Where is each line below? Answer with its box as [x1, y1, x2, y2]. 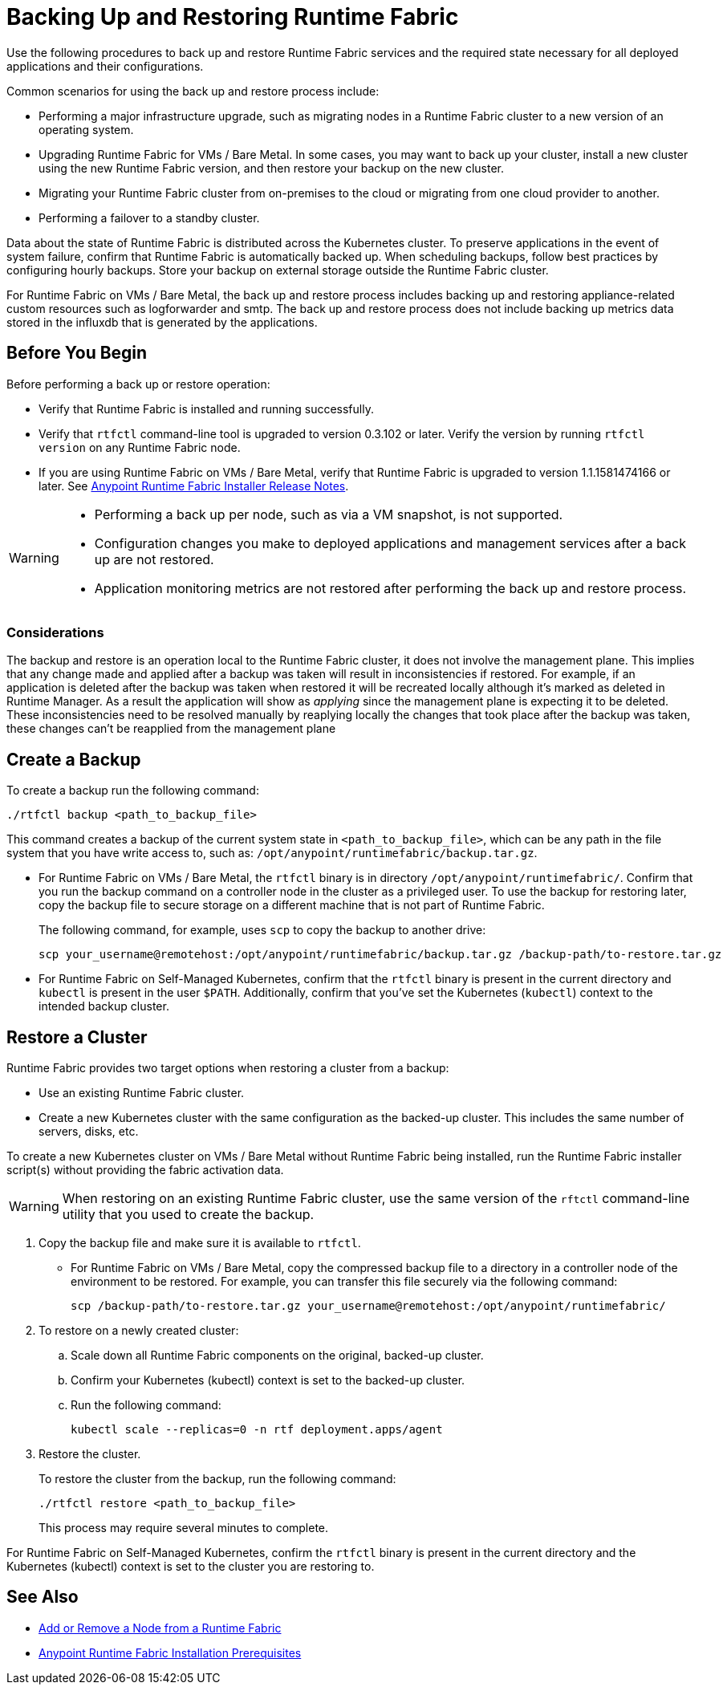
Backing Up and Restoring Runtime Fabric [6, 3, 459, 30]
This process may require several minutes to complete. [39, 1521, 329, 1535]
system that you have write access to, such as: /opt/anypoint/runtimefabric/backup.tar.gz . [6, 846, 538, 860]
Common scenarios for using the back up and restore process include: [6, 83, 380, 98]
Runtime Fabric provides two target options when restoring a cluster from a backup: [6, 1061, 449, 1075]
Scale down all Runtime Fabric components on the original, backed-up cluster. [71, 1348, 484, 1363]
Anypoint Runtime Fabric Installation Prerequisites [39, 1645, 302, 1660]
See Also [6, 1587, 79, 1608]
